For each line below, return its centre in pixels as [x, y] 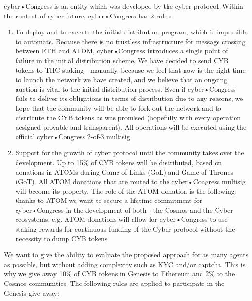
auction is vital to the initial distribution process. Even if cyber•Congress [126, 89]
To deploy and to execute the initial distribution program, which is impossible [131, 32]
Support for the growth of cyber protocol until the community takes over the [130, 153]
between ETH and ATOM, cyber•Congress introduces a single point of [122, 51]
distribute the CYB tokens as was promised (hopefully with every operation [128, 117]
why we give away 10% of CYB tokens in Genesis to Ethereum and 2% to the [119, 274]
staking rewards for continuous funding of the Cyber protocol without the [125, 229]
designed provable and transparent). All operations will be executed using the [131, 127]
